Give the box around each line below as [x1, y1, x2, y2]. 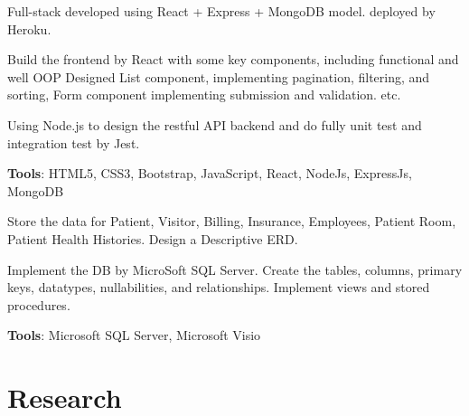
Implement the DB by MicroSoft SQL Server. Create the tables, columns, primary [7, 260, 463, 279]
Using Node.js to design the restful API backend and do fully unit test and [7, 115, 422, 134]
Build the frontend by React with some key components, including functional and [7, 50, 459, 69]
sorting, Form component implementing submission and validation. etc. [7, 85, 401, 104]
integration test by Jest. [7, 133, 140, 152]
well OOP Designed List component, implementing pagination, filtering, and [7, 67, 430, 86]
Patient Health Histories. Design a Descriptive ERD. [7, 229, 298, 248]
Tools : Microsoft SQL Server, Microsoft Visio [7, 326, 261, 345]
